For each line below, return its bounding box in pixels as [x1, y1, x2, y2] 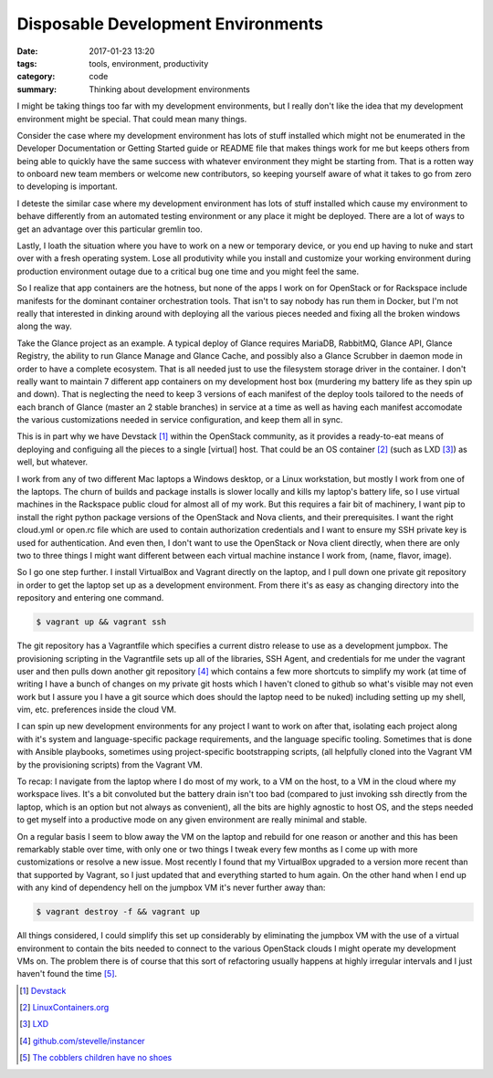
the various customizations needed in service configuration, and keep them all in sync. [16, 414, 343, 425]
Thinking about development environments [89, 83, 250, 95]
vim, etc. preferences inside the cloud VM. [16, 704, 177, 716]
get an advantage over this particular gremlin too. [16, 224, 203, 235]
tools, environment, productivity [89, 58, 209, 68]
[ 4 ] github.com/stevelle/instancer [19, 1035, 145, 1046]
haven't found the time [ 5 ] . [16, 968, 118, 979]
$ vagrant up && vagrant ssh [36, 617, 167, 627]
